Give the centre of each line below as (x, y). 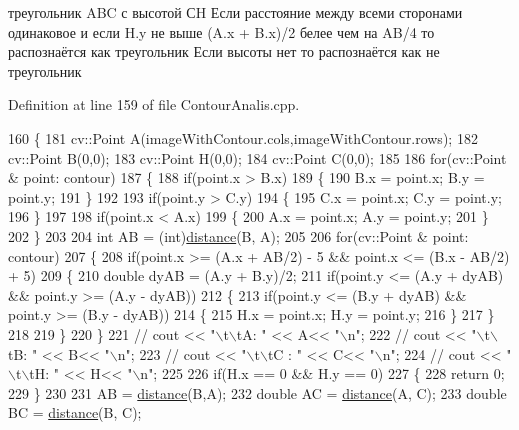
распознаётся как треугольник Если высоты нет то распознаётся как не (224, 51)
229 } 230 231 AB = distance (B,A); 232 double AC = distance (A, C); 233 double (257, 392)
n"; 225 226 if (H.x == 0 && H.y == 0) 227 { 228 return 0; (322, 373)
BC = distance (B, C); (75, 412)
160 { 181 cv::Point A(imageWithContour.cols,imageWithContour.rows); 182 (243, 137)
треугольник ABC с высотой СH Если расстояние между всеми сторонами (235, 12)
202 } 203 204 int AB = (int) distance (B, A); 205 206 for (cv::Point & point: (238, 235)
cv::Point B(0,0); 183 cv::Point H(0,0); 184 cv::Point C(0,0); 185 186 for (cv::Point (257, 157)
